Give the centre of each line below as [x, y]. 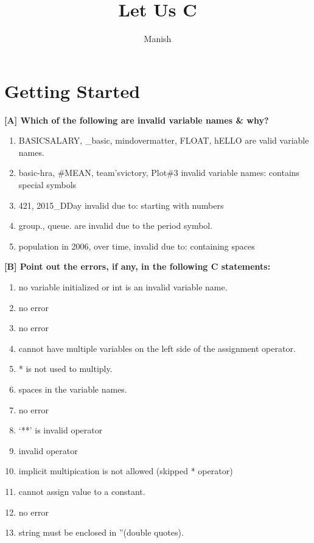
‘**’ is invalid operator [61, 430]
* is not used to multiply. [65, 369]
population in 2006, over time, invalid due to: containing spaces [137, 246]
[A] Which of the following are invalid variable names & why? [137, 120]
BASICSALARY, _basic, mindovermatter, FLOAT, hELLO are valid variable [164, 140]
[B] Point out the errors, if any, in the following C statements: [138, 266]
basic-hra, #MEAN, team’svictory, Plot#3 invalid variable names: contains [159, 173]
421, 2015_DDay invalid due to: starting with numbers [121, 205]
